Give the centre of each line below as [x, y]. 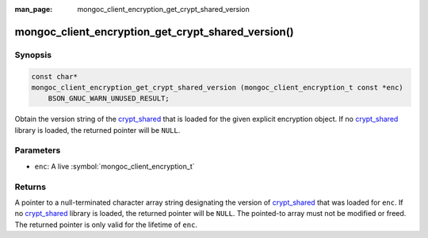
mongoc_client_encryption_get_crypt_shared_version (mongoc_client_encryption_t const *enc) [217, 87]
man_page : [34, 9]
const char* [55, 76]
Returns [31, 187]
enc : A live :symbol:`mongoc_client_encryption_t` [115, 166]
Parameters [38, 150]
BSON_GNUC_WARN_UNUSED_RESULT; [109, 98]
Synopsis [33, 55]
